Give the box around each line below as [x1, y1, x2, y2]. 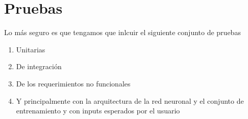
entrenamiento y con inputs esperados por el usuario [16, 105, 180, 116]
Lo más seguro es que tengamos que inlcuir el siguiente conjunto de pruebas [4, 27, 241, 38]
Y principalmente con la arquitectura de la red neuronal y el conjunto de [16, 95, 244, 106]
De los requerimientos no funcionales [16, 78, 131, 88]
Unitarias [16, 44, 45, 54]
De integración [16, 61, 62, 72]
